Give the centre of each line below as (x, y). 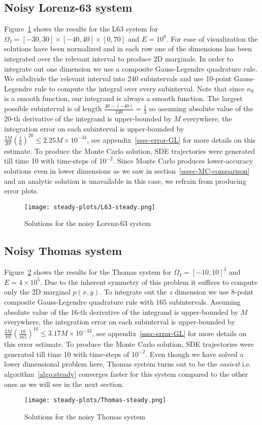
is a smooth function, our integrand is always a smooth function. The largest (123, 98)
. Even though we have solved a (194, 354)
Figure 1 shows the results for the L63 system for (81, 29)
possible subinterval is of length (53, 108)
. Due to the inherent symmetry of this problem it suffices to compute (149, 282)
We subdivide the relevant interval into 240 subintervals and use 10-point (118, 78)
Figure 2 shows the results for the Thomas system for (88, 272)
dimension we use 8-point (214, 292)
